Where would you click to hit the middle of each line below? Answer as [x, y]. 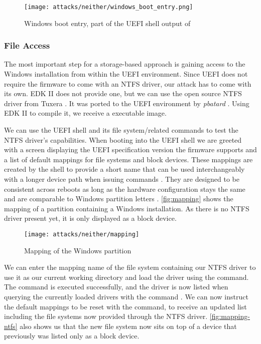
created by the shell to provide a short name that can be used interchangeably [124, 169]
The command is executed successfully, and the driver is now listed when [116, 287]
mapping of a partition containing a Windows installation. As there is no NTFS [127, 208]
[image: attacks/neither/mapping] [82, 234]
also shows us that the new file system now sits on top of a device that [128, 326]
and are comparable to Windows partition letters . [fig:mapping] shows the [119, 199]
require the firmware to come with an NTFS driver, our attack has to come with [128, 83]
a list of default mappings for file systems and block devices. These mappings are [128, 159]
